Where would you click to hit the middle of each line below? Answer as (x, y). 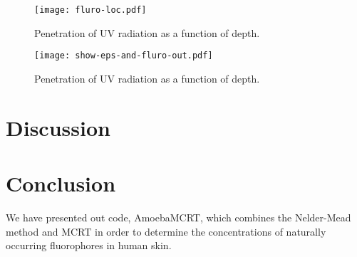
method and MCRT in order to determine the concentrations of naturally (166, 231)
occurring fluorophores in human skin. (89, 245)
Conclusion (61, 183)
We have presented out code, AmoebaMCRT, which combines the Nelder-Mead (178, 217)
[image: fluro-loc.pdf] (90, 10)
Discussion (58, 127)
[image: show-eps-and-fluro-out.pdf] (124, 56)
